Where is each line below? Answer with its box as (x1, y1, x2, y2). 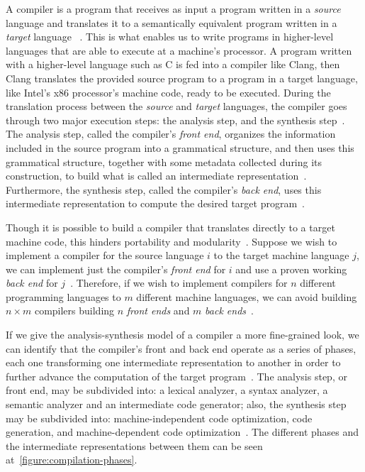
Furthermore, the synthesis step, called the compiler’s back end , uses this (6, 182, 322, 197)
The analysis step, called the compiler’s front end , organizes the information (6, 126, 336, 141)
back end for (6, 275, 58, 290)
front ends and (126, 303, 190, 318)
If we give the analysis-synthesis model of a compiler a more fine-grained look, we (6, 327, 359, 342)
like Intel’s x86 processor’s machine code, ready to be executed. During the (6, 84, 331, 99)
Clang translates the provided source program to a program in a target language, (6, 70, 358, 85)
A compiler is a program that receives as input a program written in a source (6, 1, 341, 16)
